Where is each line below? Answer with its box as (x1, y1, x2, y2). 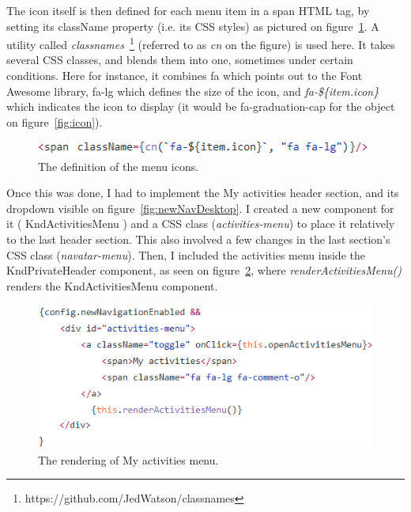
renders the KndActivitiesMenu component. (6, 277, 218, 294)
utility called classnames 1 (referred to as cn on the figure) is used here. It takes (6, 34, 395, 52)
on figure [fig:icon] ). (6, 113, 103, 130)
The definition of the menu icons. (38, 157, 199, 174)
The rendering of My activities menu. (38, 451, 219, 468)
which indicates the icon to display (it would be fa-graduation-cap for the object (6, 98, 395, 115)
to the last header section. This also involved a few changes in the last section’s (6, 230, 390, 247)
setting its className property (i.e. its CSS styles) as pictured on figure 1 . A (6, 17, 379, 34)
